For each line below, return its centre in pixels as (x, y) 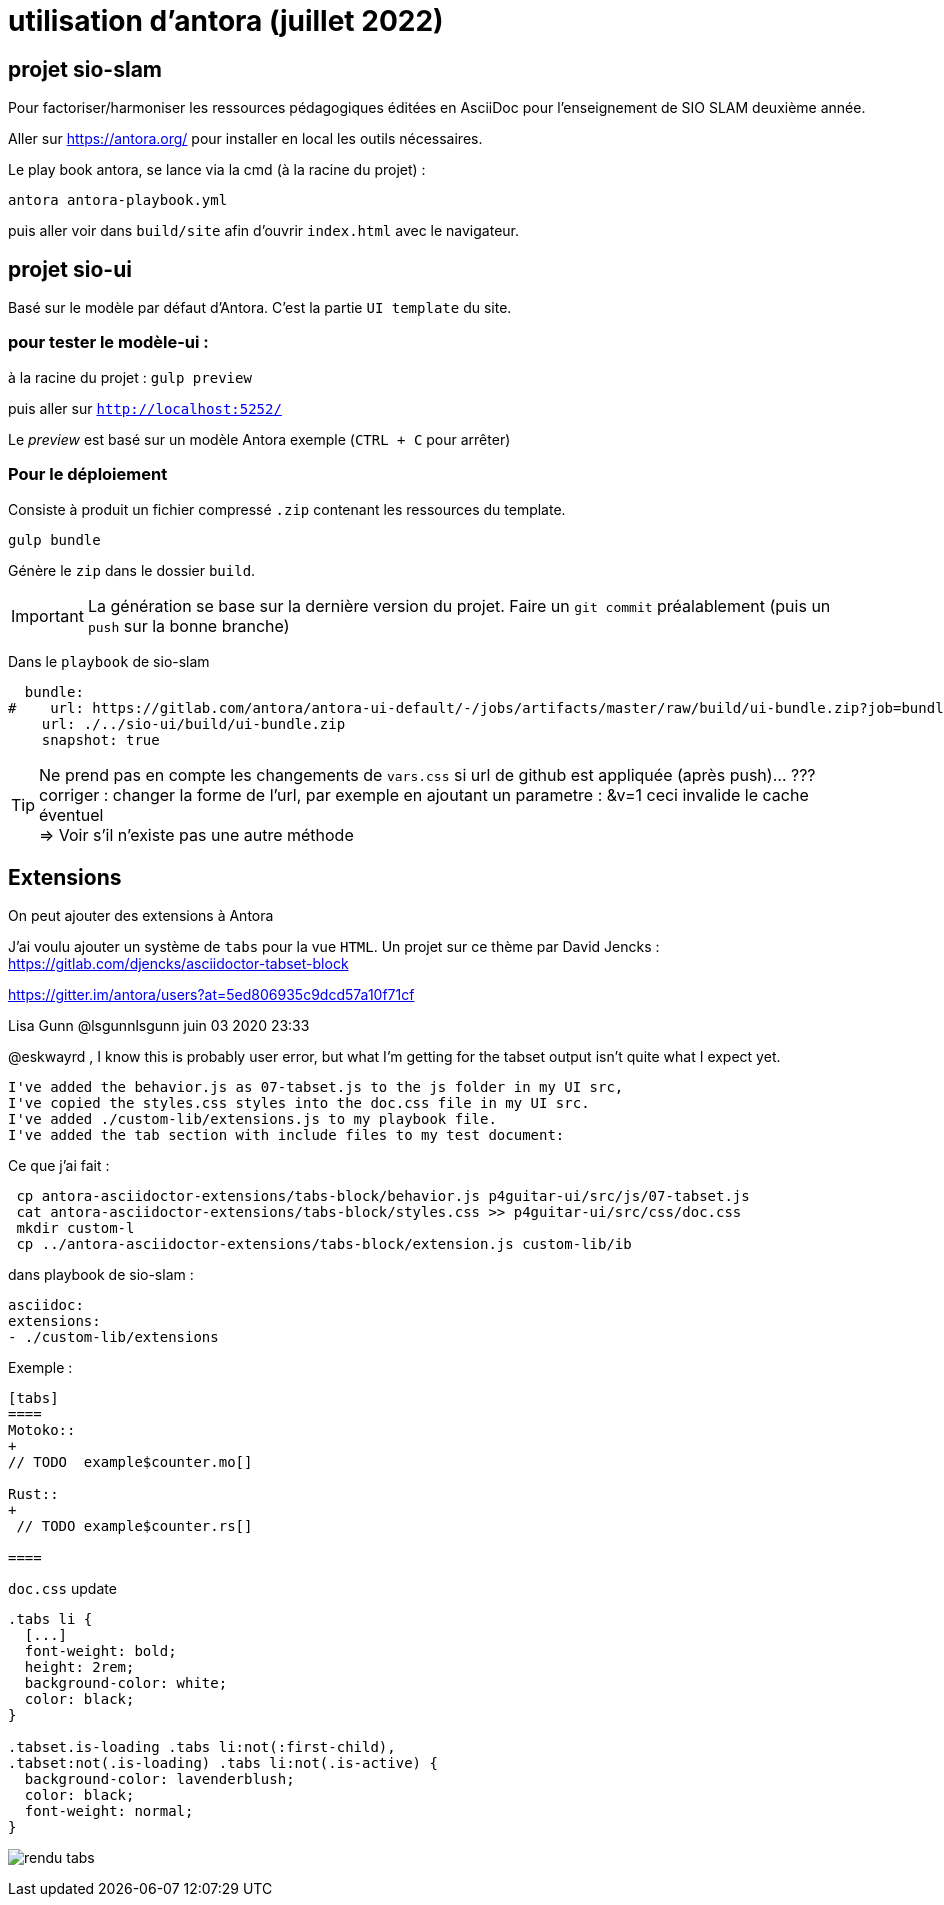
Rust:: (33, 1494)
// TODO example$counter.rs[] (134, 1526)
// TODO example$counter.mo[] (130, 1462)
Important (47, 615)
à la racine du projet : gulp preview (130, 377)
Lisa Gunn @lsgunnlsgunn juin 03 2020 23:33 (159, 1026)
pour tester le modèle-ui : (108, 342)
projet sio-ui (70, 269)
